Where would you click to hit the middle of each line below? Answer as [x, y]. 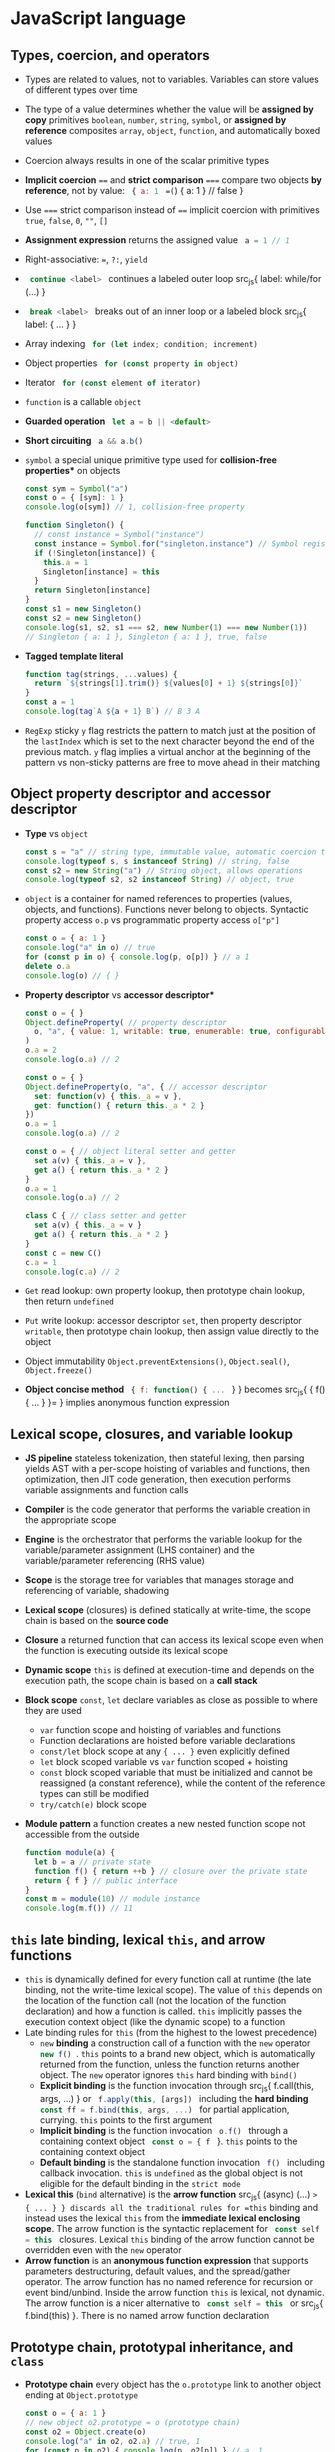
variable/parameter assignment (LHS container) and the [139, 1550]
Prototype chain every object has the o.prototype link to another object [173, 2384]
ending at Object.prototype [81, 2395]
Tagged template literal [74, 656]
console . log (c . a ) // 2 [72, 1272]
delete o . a [47, 966]
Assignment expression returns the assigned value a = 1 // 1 [157, 240]
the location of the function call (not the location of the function [155, 2000]
